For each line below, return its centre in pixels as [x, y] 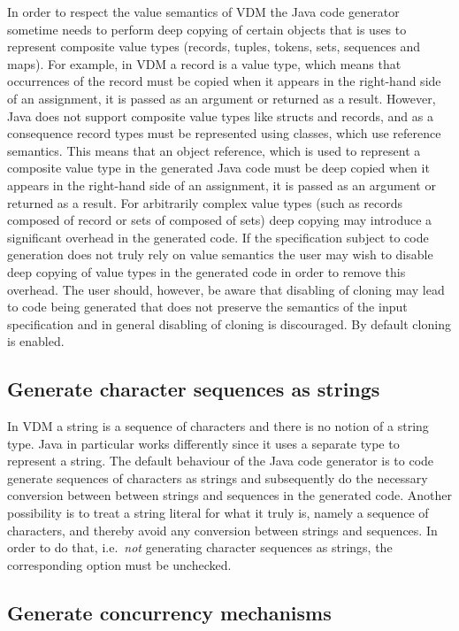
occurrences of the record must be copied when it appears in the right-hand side [224, 81]
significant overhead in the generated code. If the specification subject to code [218, 237]
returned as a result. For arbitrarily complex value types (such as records [205, 202]
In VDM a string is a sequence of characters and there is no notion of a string [218, 426]
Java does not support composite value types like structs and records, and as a [220, 115]
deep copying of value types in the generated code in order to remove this [207, 271]
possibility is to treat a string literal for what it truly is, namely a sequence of [218, 513]
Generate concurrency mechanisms [169, 612]
